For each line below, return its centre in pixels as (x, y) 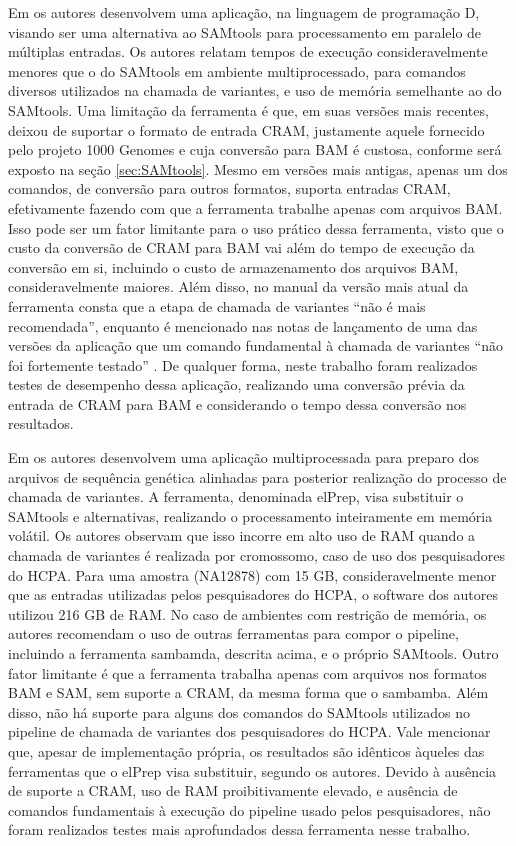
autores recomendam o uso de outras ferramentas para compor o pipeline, (233, 633)
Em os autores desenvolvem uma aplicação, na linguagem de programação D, (244, 12)
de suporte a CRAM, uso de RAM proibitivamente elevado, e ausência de (233, 790)
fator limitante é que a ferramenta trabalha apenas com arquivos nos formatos (247, 672)
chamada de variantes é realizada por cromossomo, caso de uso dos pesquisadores (257, 555)
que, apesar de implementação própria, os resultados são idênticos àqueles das (246, 750)
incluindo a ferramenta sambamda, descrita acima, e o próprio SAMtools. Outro (253, 653)
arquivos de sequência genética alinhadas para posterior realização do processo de (257, 476)
